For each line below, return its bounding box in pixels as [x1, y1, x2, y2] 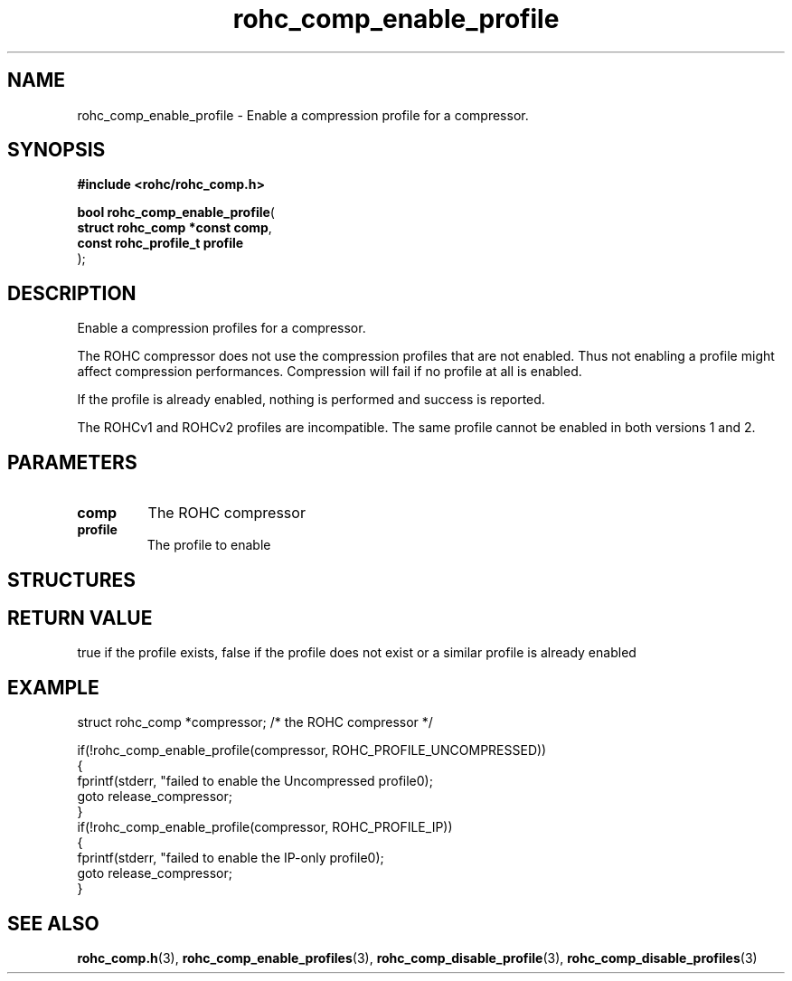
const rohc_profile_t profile [77, 235, 244, 251]
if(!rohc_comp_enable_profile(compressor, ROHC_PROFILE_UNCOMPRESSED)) [77, 742, 547, 759]
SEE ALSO [7, 911, 99, 935]
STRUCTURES [7, 568, 136, 591]
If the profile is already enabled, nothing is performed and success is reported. [77, 391, 545, 408]
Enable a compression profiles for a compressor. [77, 320, 366, 336]
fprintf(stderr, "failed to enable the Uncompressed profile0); [77, 773, 433, 789]
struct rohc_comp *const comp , [77, 220, 272, 236]
